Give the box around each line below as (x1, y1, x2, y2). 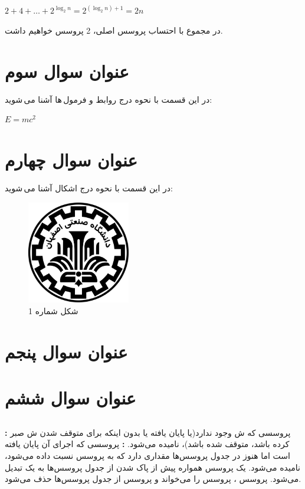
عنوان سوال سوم (5, 58, 129, 83)
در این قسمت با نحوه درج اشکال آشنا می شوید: (5, 182, 173, 194)
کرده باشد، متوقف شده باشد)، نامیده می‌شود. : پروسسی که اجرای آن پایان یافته (5, 438, 290, 450)
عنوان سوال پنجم (5, 339, 128, 363)
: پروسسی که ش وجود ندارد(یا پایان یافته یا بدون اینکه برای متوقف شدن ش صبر (5, 426, 291, 438)
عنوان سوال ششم (5, 386, 136, 410)
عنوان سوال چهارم (5, 148, 138, 172)
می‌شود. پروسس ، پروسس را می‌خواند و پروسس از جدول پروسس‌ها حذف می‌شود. (5, 472, 301, 485)
